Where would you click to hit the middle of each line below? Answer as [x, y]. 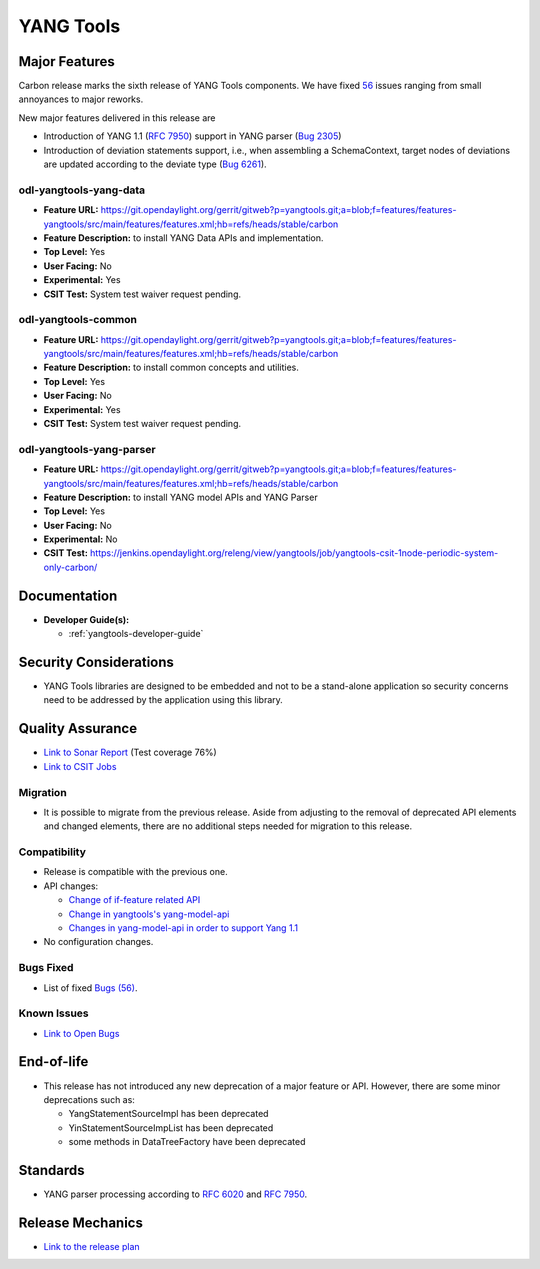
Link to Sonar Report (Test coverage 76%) [130, 752]
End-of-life [53, 1061]
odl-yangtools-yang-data [82, 190]
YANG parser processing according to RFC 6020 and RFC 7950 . [175, 1194]
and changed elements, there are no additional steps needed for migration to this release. [228, 826]
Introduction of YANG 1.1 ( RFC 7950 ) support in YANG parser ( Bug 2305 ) [192, 136]
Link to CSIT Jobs [80, 766]
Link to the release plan [91, 1246]
